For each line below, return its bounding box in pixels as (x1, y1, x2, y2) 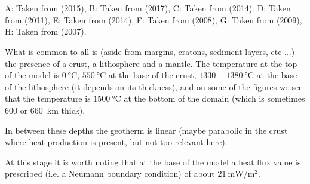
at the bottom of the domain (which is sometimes (124, 92, 305, 105)
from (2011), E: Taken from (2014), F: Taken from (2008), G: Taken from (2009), (5, 13, 302, 26)
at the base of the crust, (108, 69, 197, 81)
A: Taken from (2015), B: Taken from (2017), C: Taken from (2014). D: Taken (5, 2, 291, 14)
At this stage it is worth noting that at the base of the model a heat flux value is (5, 155, 301, 168)
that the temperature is (5, 92, 91, 105)
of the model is (5, 69, 60, 81)
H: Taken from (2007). (5, 25, 87, 38)
